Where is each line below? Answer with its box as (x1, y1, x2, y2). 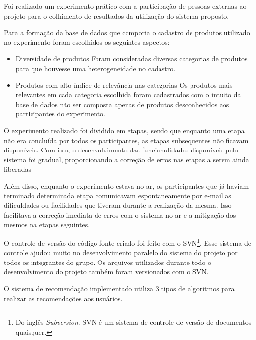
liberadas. (4, 164, 33, 174)
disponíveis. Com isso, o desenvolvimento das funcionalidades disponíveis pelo (4, 145, 238, 155)
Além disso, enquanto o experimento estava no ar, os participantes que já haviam (4, 180, 249, 190)
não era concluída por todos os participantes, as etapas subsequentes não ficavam (4, 135, 249, 145)
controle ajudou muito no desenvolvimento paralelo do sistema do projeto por (4, 247, 238, 258)
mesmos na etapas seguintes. (4, 219, 90, 229)
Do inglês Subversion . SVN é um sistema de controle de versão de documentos (15, 317, 252, 327)
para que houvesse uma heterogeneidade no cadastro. (15, 63, 176, 73)
